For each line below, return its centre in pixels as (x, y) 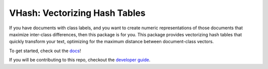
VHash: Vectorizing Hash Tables (77, 13)
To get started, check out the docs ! (45, 51)
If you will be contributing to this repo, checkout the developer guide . (80, 60)
